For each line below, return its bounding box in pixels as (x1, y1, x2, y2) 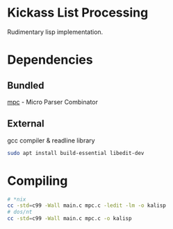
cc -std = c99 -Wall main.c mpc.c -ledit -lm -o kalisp (7, 202, 167, 209)
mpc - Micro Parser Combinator (7, 98, 99, 106)
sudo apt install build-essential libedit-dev (7, 149, 145, 156)
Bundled (7, 80, 44, 91)
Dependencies (7, 52, 93, 68)
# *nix (7, 196, 26, 203)
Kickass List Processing (7, 5, 149, 21)
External (7, 118, 44, 129)
